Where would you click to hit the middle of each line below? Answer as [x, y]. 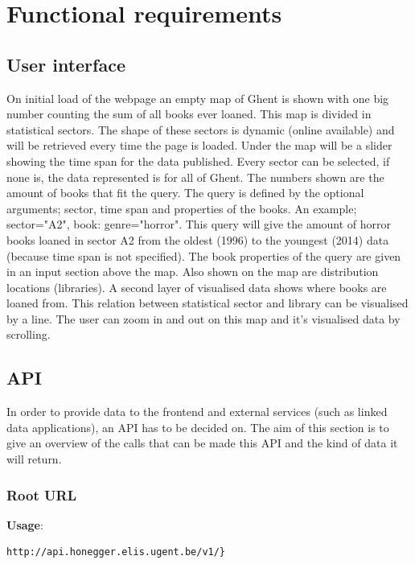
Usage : [25, 524]
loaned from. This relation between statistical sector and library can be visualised [207, 303]
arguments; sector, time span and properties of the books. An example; [182, 208]
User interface [66, 64]
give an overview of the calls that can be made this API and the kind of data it [202, 443]
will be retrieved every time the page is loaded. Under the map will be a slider [199, 145]
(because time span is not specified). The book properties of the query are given [204, 255]
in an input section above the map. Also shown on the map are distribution [193, 272]
